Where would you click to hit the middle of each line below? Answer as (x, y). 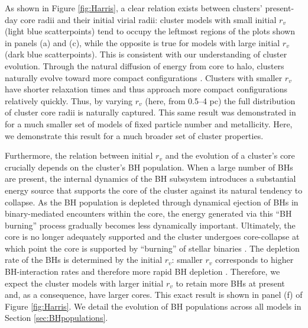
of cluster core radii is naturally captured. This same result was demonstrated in (150, 112)
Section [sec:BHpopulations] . (56, 318)
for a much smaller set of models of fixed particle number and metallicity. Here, (149, 123)
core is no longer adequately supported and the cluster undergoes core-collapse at (152, 237)
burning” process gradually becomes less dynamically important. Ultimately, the (150, 225)
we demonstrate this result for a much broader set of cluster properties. (134, 135)
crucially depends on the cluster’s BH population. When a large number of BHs (149, 167)
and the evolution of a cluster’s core (230, 155)
